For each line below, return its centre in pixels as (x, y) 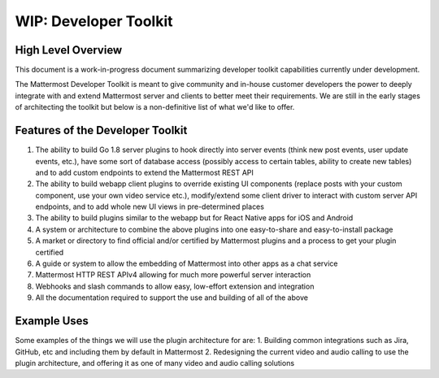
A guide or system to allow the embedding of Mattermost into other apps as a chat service (187, 263)
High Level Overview (69, 50)
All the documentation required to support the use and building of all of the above (172, 298)
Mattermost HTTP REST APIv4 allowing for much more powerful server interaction (173, 275)
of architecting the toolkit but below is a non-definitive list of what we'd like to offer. (155, 107)
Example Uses (52, 321)
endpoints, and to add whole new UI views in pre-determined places (150, 206)
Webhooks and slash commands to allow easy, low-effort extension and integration (175, 286)
